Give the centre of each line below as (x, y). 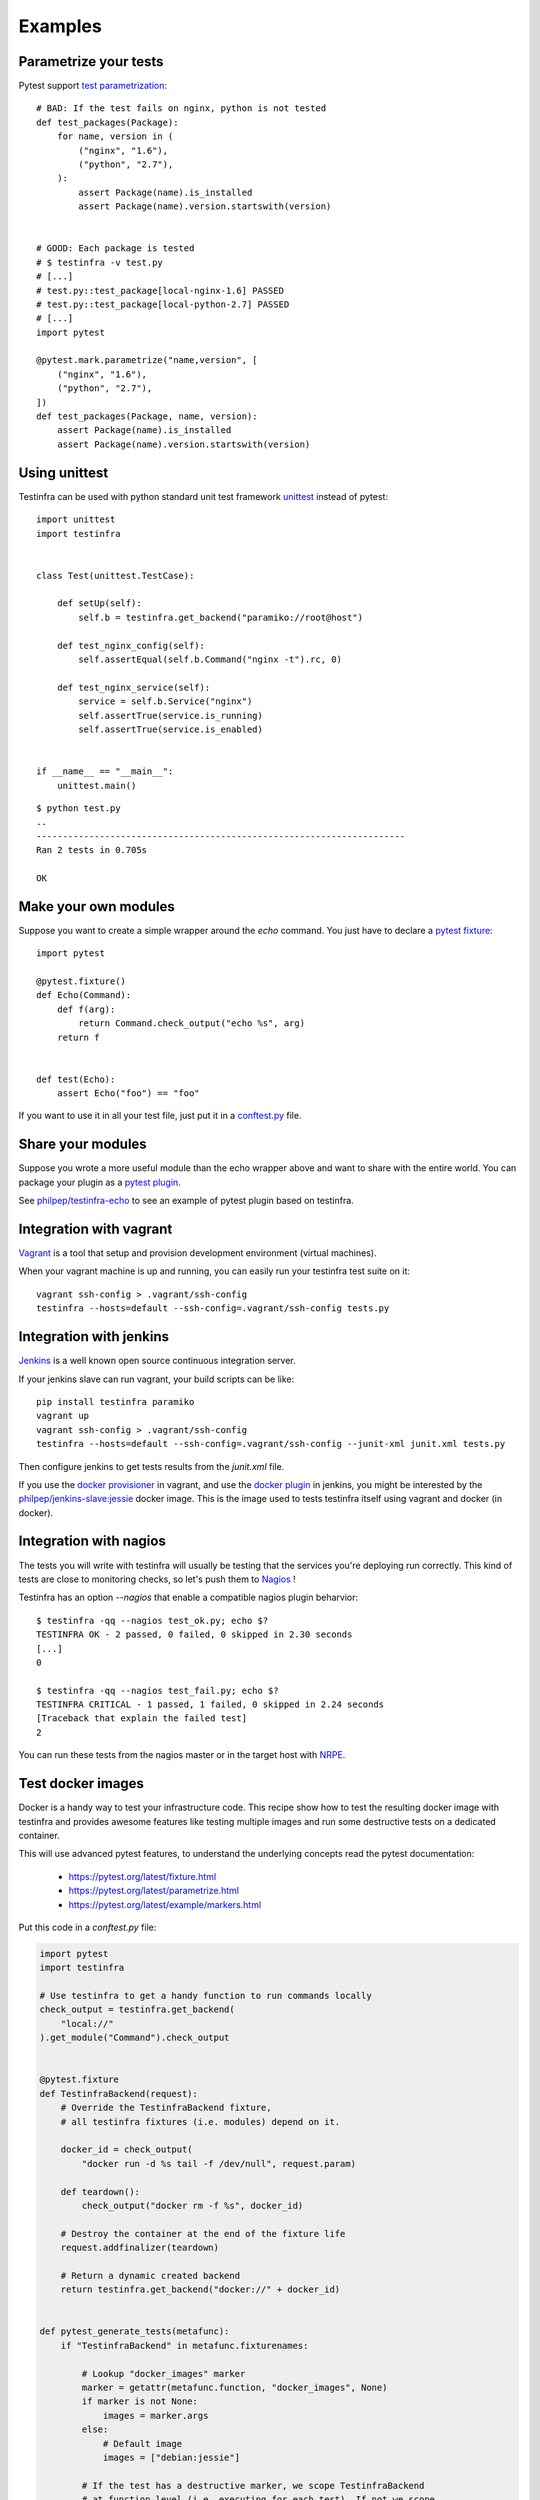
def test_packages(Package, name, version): (147, 416)
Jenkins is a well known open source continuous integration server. (157, 1361)
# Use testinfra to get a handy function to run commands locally (205, 1996)
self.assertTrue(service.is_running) (171, 715)
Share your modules (82, 1144)
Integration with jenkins (94, 1336)
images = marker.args (155, 2415)
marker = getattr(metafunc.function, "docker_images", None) (234, 2387)
